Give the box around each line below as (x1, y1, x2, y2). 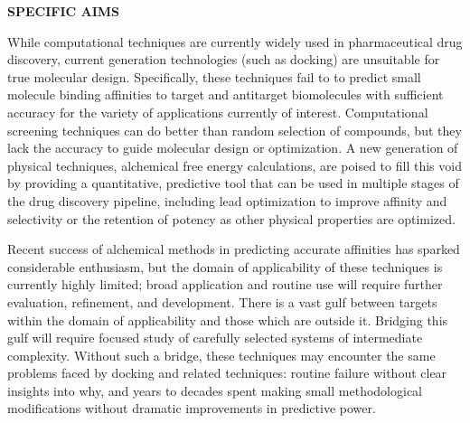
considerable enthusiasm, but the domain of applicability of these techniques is (7, 257, 443, 276)
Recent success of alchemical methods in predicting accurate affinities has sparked (7, 240, 460, 258)
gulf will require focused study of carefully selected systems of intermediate (7, 328, 423, 347)
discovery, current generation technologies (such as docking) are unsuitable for (7, 50, 440, 69)
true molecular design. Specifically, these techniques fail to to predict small (7, 67, 421, 86)
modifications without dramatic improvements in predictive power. (7, 399, 376, 418)
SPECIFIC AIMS (7, 2, 120, 20)
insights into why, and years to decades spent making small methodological (7, 381, 422, 399)
